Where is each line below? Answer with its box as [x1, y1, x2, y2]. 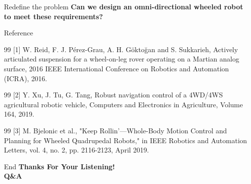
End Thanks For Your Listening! [4, 161, 115, 171]
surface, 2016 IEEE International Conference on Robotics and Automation [4, 63, 229, 73]
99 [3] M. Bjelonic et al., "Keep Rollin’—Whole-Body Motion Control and [4, 125, 227, 135]
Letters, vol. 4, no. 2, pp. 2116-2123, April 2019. [4, 145, 149, 155]
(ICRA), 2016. [4, 73, 47, 83]
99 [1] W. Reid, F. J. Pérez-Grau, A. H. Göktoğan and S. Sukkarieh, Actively [4, 44, 238, 54]
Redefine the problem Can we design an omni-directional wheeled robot [4, 1, 243, 11]
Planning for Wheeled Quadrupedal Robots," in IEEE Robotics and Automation [4, 135, 247, 145]
